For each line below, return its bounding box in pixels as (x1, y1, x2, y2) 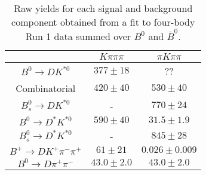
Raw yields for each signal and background (14, 1, 193, 15)
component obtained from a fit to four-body (11, 15, 195, 29)
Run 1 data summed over (25, 29, 131, 43)
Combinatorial (16, 81, 76, 95)
